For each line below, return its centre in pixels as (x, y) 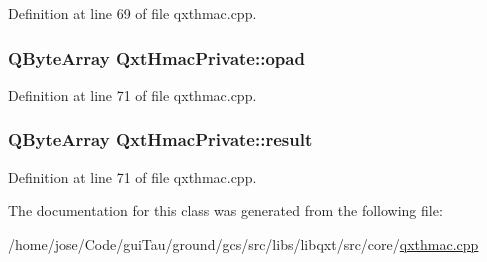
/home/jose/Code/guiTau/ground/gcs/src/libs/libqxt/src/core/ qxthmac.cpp (243, 243)
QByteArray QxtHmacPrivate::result (160, 139)
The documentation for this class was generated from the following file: (225, 210)
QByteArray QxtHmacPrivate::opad (156, 57)
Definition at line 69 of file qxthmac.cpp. (132, 13)
